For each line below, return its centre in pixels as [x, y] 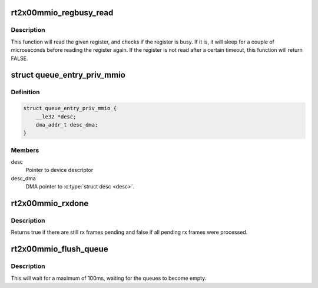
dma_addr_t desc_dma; [67, 125]
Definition [25, 92]
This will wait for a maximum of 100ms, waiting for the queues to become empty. [109, 278]
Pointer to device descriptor [59, 170]
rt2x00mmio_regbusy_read [62, 13]
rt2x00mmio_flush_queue [59, 249]
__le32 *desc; [56, 117]
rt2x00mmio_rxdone [50, 203]
